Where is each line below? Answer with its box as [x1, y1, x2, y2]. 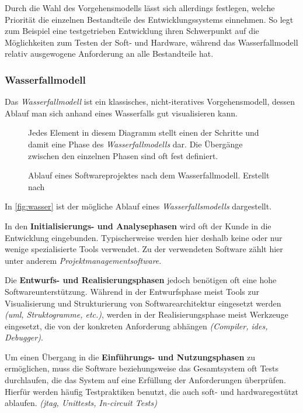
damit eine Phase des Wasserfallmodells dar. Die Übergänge [28, 137, 243, 150]
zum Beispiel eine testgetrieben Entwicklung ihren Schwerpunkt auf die [5, 25, 259, 37]
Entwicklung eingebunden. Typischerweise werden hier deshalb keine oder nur [5, 231, 283, 243]
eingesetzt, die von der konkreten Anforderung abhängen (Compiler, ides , [5, 319, 268, 332]
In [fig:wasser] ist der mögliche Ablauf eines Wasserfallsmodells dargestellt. [5, 200, 272, 212]
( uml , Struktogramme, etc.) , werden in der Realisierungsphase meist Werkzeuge [5, 308, 288, 321]
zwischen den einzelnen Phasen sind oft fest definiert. [28, 149, 218, 161]
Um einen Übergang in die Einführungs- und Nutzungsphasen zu [5, 350, 256, 363]
